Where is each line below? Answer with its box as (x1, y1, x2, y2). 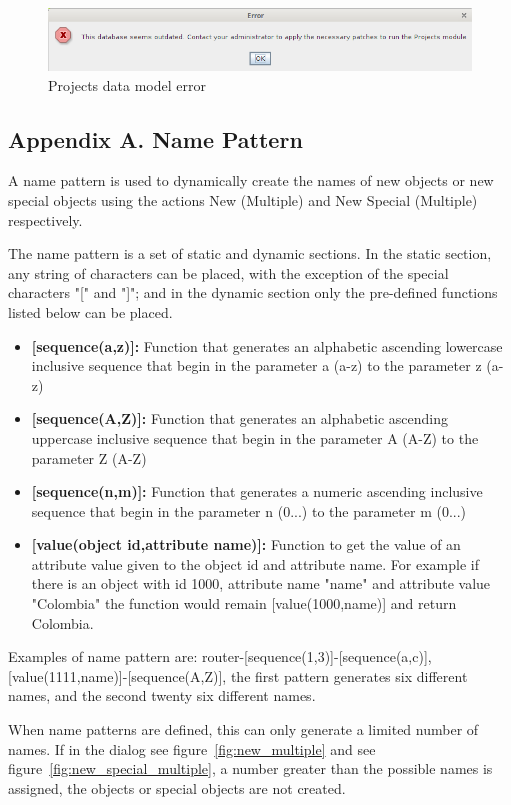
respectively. (8, 209, 83, 230)
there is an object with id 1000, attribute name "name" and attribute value (31, 573, 491, 594)
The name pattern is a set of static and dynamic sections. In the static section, (8, 243, 492, 264)
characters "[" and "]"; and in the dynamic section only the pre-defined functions (8, 282, 498, 303)
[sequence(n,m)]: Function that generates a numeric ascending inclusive (31, 481, 483, 502)
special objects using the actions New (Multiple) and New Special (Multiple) (8, 189, 478, 210)
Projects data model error (48, 74, 206, 95)
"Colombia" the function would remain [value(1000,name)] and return (31, 593, 457, 614)
